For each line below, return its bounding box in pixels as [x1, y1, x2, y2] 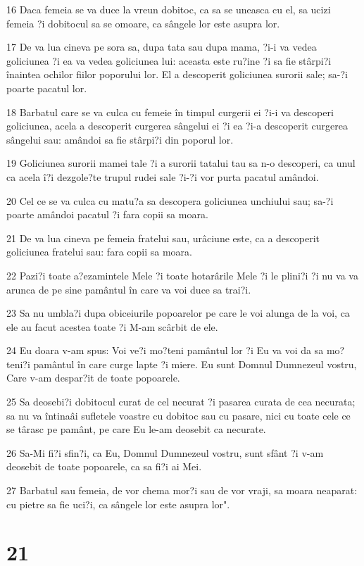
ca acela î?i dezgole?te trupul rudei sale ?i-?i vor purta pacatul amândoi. [6, 169, 319, 184]
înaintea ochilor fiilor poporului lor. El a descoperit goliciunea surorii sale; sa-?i [6, 67, 348, 82]
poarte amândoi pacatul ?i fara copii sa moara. [6, 207, 208, 222]
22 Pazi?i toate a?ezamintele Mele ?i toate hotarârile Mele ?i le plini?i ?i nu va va [6, 268, 358, 282]
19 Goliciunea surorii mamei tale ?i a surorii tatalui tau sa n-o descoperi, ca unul [6, 156, 356, 170]
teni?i [6, 356, 30, 371]
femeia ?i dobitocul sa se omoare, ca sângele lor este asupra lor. [6, 15, 280, 30]
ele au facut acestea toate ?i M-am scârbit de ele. [6, 319, 218, 334]
